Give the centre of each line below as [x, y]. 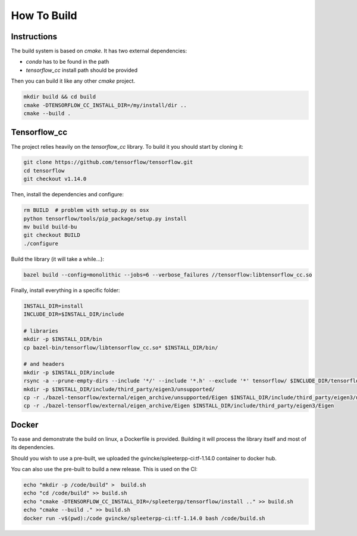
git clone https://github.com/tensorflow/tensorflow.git [108, 162]
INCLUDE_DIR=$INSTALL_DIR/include [74, 314]
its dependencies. [33, 447]
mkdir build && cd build [60, 97]
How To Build [44, 15]
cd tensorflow [44, 170]
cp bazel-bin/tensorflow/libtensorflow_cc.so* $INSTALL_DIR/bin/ [121, 347]
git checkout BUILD [52, 235]
